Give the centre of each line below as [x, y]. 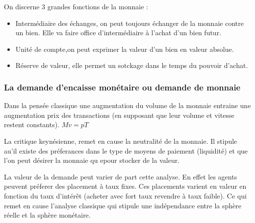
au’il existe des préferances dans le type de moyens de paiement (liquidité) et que [126, 150]
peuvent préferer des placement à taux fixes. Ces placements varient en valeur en [125, 186]
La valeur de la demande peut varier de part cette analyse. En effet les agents [121, 176]
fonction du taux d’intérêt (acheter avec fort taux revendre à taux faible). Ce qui [125, 195]
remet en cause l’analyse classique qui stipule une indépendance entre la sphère [123, 205]
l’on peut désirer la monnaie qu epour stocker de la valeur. [92, 160]
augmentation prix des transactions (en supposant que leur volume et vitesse [119, 115]
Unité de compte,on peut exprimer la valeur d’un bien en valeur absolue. [125, 49]
